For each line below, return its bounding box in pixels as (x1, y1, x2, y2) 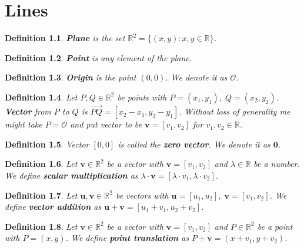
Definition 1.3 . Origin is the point (5, 71, 136, 83)
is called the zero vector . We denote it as (118, 138, 270, 150)
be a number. (253, 157, 300, 170)
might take (5, 118, 42, 130)
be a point (257, 220, 293, 232)
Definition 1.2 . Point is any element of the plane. (5, 51, 192, 63)
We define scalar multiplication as (5, 169, 138, 181)
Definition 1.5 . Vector (5, 138, 89, 150)
